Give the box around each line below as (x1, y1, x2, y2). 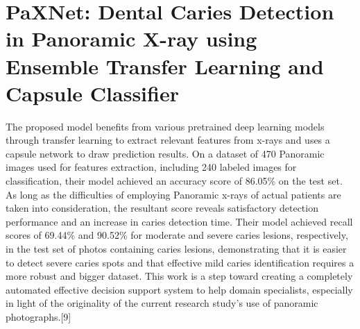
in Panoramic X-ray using (6, 24, 257, 53)
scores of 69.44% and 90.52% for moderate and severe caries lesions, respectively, (6, 228, 348, 242)
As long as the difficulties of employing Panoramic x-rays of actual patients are (6, 187, 341, 201)
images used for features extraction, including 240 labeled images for (6, 160, 297, 174)
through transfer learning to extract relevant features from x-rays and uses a (6, 133, 330, 147)
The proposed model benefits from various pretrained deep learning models (6, 119, 325, 133)
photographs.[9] (6, 310, 71, 323)
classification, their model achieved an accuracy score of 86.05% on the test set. (6, 174, 343, 188)
